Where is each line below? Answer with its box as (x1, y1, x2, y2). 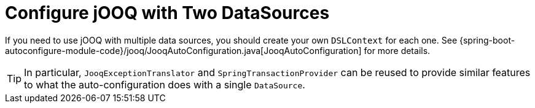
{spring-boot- (459, 34, 515, 45)
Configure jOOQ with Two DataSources (5, 2, 330, 23)
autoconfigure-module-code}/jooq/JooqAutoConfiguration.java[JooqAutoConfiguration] (5, 45, 362, 56)
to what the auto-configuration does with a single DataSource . (24, 78, 305, 91)
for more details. (364, 45, 431, 56)
